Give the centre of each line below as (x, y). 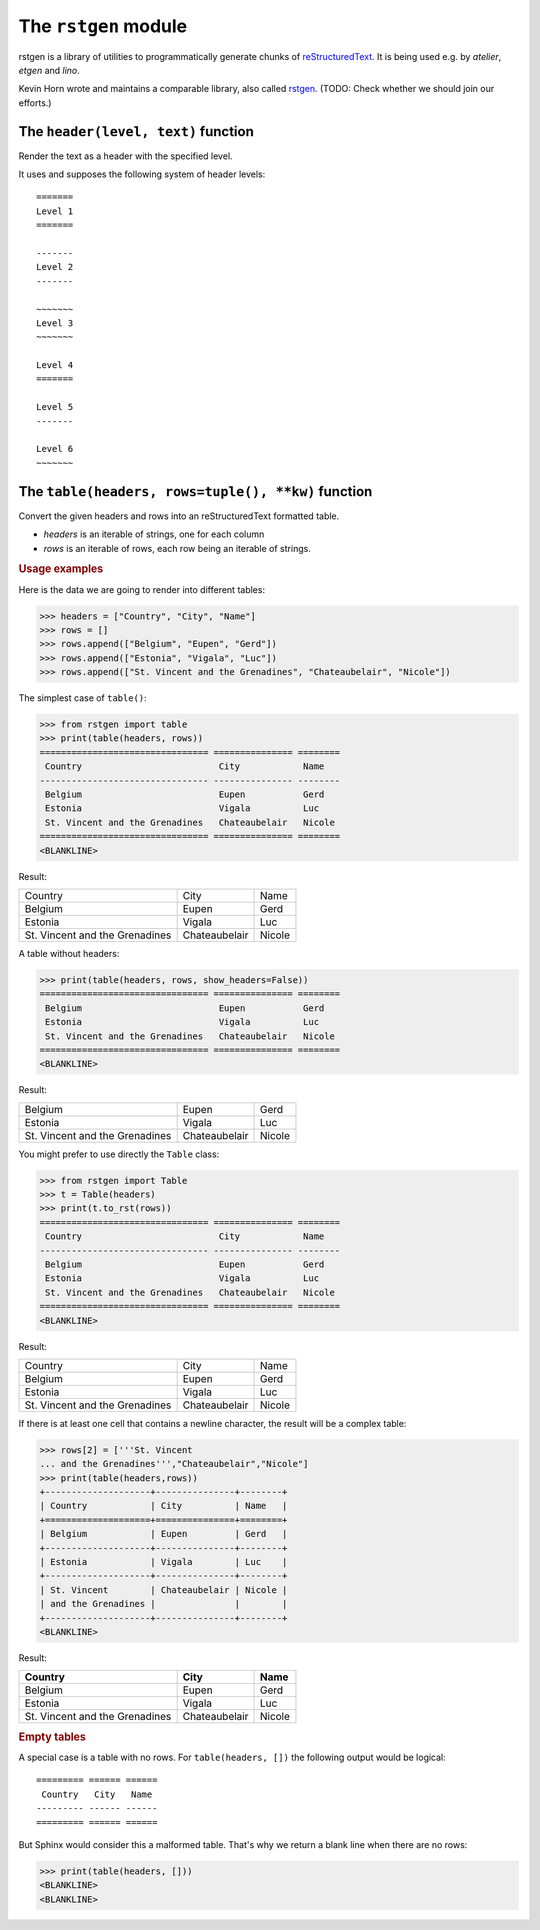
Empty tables (52, 1737)
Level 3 (55, 323)
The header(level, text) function (136, 131)
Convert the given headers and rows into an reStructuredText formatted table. (179, 516)
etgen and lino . (49, 70)
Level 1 (55, 211)
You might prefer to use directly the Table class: (119, 1154)
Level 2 (55, 267)
